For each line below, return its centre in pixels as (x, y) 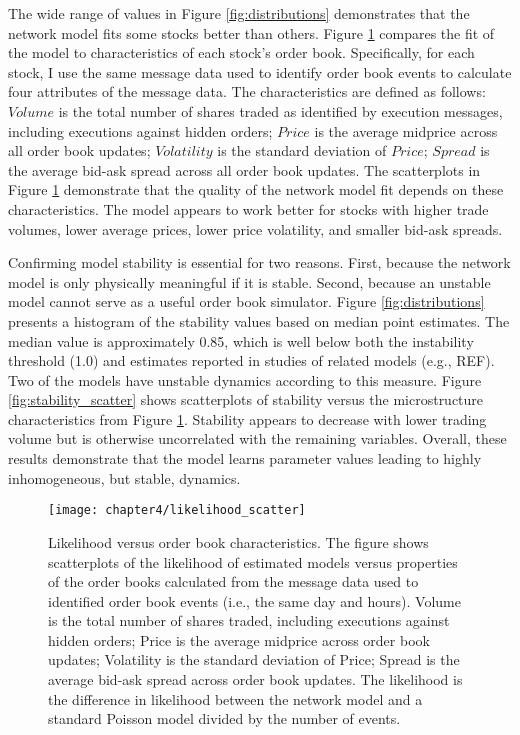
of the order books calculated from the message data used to (233, 581)
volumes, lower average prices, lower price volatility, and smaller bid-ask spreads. (255, 228)
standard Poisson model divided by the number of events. (224, 718)
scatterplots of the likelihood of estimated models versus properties (253, 561)
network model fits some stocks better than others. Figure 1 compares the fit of (251, 32)
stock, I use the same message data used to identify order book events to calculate (260, 71)
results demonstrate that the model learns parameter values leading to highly (245, 458)
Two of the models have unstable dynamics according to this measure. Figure (245, 379)
